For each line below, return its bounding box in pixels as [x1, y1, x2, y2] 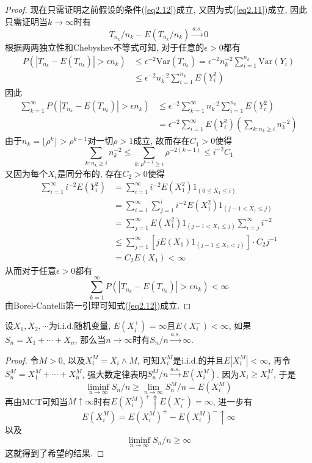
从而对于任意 [5, 264, 56, 276]
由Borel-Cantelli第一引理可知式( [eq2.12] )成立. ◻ [5, 298, 191, 311]
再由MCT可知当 [5, 395, 68, 407]
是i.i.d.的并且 [173, 353, 224, 366]
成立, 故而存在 [133, 134, 190, 147]
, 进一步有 [212, 395, 253, 407]
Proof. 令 [5, 353, 39, 366]
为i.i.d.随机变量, [48, 319, 111, 332]
